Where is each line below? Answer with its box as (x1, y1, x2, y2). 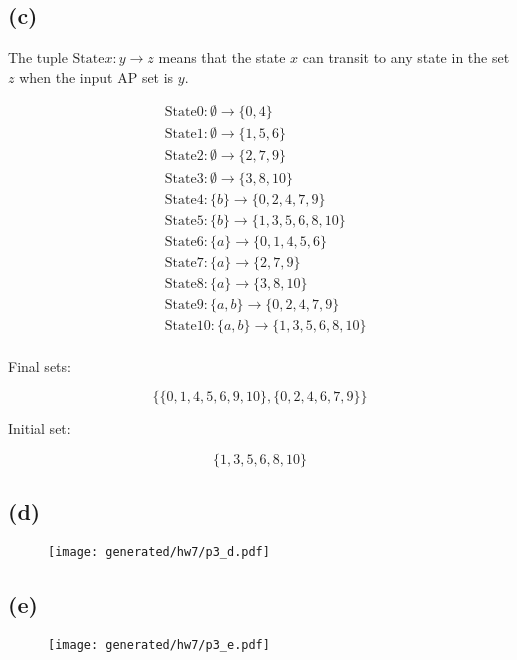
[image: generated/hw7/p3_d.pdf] (48, 545, 270, 560)
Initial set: (8, 418, 71, 439)
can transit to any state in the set (302, 47, 510, 68)
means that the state (158, 47, 286, 68)
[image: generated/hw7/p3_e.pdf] (48, 638, 270, 653)
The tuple (8, 47, 68, 68)
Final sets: (8, 355, 71, 376)
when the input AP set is (19, 66, 174, 87)
